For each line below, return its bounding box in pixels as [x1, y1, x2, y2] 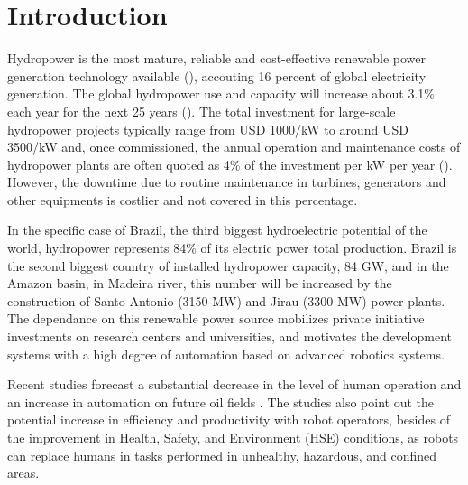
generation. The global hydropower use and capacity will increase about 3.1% [7, 84, 435, 103]
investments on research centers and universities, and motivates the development [7, 327, 452, 346]
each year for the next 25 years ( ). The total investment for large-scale [7, 101, 396, 120]
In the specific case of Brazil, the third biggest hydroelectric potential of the [7, 220, 427, 239]
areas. [7, 463, 40, 482]
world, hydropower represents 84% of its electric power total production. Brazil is [7, 238, 457, 257]
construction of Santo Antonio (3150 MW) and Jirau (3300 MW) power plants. [7, 291, 445, 310]
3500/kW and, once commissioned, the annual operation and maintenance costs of [7, 137, 461, 156]
